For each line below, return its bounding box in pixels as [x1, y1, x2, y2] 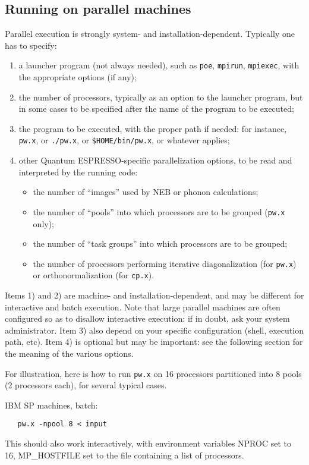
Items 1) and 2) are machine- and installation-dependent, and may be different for [5, 289, 304, 301]
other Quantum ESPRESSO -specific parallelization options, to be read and [18, 154, 292, 166]
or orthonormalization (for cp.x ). [33, 269, 154, 281]
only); [33, 217, 54, 230]
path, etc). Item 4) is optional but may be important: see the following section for [5, 335, 303, 348]
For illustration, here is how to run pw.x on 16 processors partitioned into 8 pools [5, 367, 302, 379]
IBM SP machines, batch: [5, 398, 98, 411]
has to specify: [5, 39, 57, 51]
